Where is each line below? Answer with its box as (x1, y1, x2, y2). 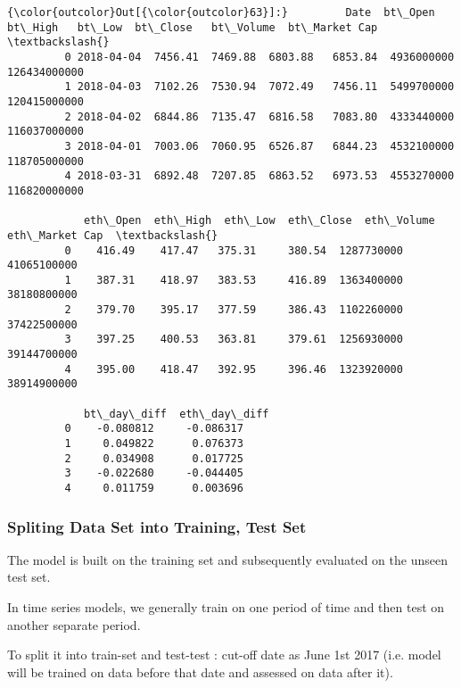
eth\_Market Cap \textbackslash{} (7, 228, 218, 242)
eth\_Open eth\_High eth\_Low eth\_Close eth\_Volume (83, 214, 435, 228)
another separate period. (7, 615, 141, 634)
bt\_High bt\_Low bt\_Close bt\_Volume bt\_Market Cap (7, 21, 378, 34)
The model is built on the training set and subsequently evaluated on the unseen (7, 550, 448, 568)
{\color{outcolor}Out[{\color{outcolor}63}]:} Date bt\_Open (7, 6, 435, 19)
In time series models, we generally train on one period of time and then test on (7, 598, 445, 617)
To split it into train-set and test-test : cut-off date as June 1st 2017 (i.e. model (7, 645, 441, 664)
